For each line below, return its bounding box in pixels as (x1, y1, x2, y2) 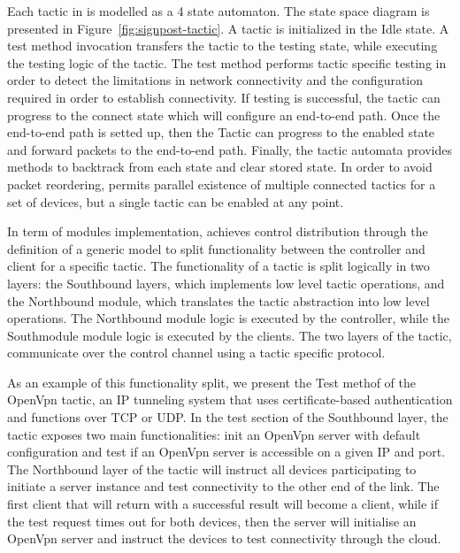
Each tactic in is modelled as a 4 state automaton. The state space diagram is (7, 2, 430, 19)
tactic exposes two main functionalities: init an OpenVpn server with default (7, 425, 421, 443)
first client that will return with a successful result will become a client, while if (7, 495, 439, 513)
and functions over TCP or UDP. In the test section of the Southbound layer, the (7, 408, 448, 426)
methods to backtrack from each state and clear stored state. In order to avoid (7, 157, 433, 176)
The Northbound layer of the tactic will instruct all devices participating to (7, 459, 417, 478)
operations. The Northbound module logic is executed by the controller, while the (7, 309, 450, 327)
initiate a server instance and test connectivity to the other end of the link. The (7, 477, 440, 495)
